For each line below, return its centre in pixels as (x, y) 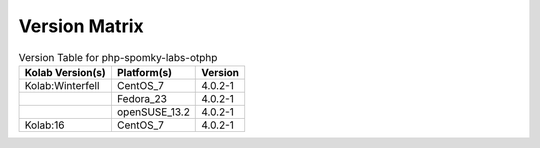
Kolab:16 (44, 125)
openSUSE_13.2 (153, 112)
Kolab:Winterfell (62, 85)
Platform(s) (144, 72)
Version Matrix (81, 26)
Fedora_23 (141, 98)
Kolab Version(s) (65, 72)
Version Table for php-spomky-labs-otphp (118, 57)
